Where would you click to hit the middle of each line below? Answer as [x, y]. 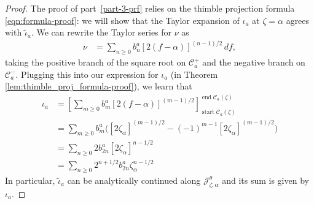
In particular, [30, 180]
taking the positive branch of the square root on [96, 62]
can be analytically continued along [134, 180]
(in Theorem [194, 74]
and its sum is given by [265, 180]
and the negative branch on [254, 62]
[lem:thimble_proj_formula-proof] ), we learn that [99, 86]
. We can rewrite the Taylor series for [101, 32]
